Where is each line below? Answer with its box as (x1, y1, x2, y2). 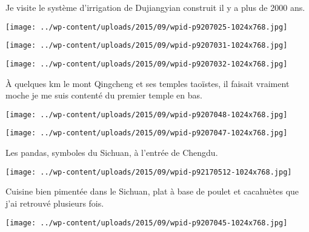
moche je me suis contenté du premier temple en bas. (5, 89, 202, 101)
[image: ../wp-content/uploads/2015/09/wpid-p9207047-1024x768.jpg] (5, 129, 288, 138)
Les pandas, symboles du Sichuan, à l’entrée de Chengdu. (5, 146, 218, 159)
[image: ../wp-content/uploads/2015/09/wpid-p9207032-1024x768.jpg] (5, 59, 288, 68)
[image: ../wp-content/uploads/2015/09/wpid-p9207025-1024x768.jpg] (5, 22, 288, 31)
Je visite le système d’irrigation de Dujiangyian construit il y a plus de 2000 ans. (5, 1, 305, 13)
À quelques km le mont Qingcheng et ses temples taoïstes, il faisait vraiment (5, 77, 290, 89)
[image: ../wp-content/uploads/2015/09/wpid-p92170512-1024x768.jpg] (5, 167, 292, 176)
